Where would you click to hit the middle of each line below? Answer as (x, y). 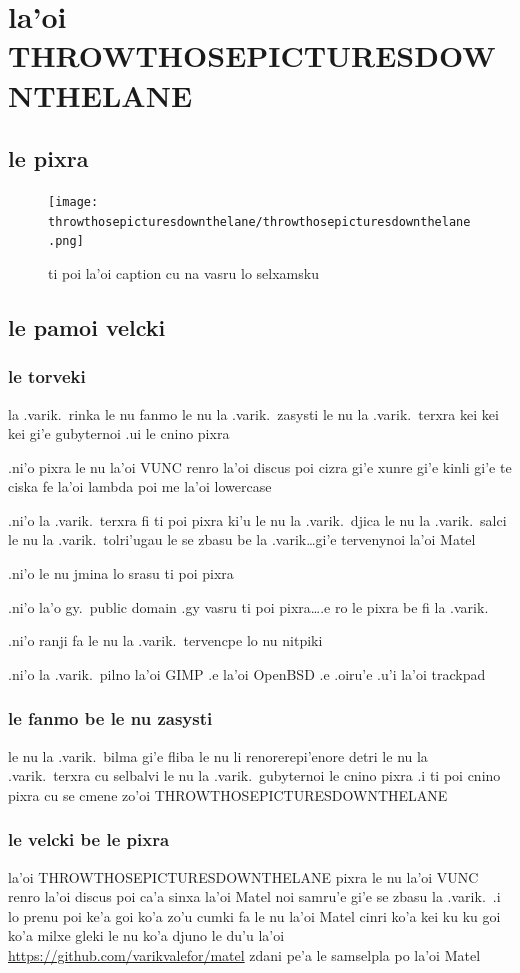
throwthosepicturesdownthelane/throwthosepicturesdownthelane (259, 221)
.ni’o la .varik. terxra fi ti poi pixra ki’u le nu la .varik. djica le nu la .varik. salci (257, 519)
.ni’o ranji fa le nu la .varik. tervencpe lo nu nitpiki (165, 640)
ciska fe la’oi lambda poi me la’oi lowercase (140, 486)
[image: (73, 201)
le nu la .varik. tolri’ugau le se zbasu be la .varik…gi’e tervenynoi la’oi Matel (242, 539)
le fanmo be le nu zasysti (110, 718)
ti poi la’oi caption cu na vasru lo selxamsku (183, 272)
